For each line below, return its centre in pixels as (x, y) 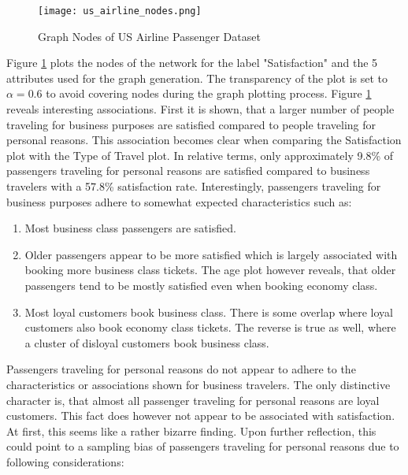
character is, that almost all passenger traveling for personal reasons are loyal (193, 400)
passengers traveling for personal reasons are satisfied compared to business (188, 171)
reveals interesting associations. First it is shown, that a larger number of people (200, 109)
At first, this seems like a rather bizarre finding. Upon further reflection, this (191, 430)
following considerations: (65, 461)
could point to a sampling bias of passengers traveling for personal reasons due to (203, 446)
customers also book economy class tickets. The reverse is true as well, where (210, 327)
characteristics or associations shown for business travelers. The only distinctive (198, 384)
